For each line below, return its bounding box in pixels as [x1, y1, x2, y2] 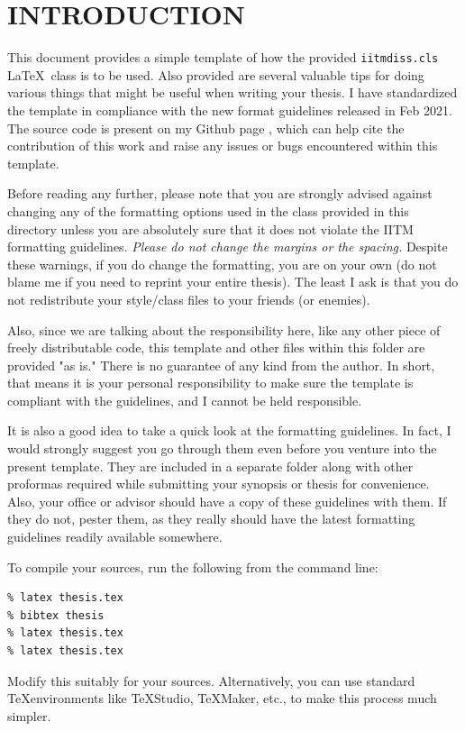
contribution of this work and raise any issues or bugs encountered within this [7, 136, 438, 155]
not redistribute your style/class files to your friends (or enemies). [7, 289, 370, 308]
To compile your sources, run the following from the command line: [7, 557, 378, 576]
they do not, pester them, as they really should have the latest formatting [7, 509, 415, 528]
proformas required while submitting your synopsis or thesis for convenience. [7, 474, 430, 493]
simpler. [7, 706, 51, 725]
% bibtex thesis [7, 608, 105, 622]
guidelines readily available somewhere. [7, 527, 223, 546]
